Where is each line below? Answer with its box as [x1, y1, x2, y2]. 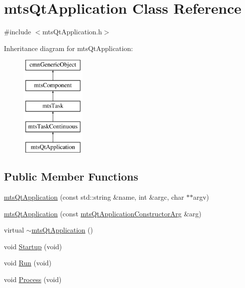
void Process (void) [4, 274, 62, 285]
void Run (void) [4, 258, 52, 268]
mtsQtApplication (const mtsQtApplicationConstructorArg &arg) [4, 208, 202, 218]
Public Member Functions [4, 169, 138, 184]
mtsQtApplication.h [42, 26, 102, 37]
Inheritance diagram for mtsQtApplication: [4, 43, 133, 53]
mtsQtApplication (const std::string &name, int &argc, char [4, 192, 184, 202]
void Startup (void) [4, 241, 62, 251]
